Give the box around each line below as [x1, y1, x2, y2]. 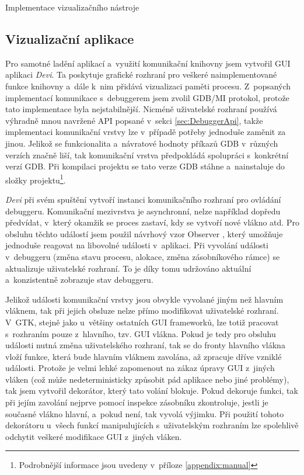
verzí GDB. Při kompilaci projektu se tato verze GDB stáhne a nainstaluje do [5, 160, 285, 172]
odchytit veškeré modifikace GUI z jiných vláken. [5, 430, 182, 442]
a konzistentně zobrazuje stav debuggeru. [5, 273, 153, 286]
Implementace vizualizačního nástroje [5, 1, 139, 13]
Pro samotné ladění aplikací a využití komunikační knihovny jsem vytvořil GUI [5, 57, 291, 69]
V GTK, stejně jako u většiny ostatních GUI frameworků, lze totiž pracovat [5, 315, 279, 328]
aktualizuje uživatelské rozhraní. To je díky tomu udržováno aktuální [5, 262, 251, 274]
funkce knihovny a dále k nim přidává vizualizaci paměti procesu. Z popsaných [5, 79, 291, 92]
